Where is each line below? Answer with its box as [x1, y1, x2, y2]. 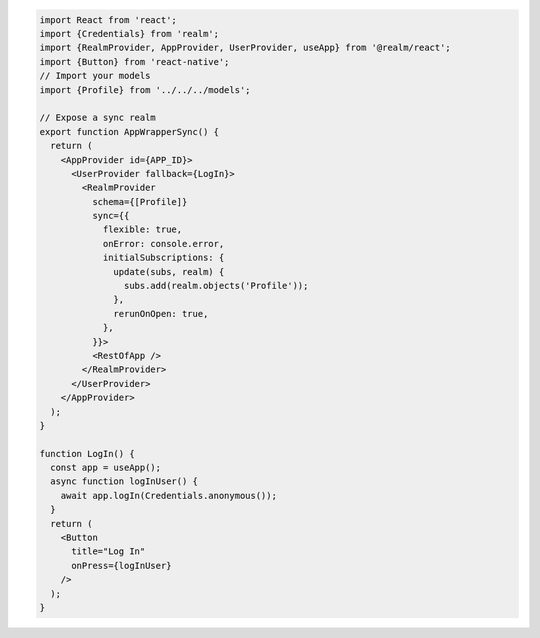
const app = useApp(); [50, 462, 162, 474]
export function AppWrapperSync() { [39, 126, 220, 137]
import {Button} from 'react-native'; [39, 56, 230, 67]
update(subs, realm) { [113, 266, 225, 277]
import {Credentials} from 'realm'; [39, 28, 220, 39]
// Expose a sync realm [39, 112, 157, 124]
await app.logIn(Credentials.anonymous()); [60, 490, 277, 501]
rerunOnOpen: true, [113, 308, 209, 319]
